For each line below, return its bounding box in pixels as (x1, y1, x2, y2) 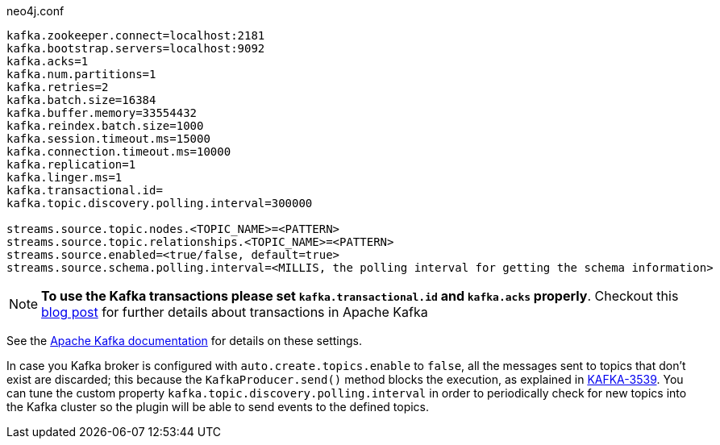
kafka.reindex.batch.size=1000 (6, 119, 204, 132)
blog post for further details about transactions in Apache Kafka (41, 304, 428, 320)
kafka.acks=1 (6, 55, 89, 68)
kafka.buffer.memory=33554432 (6, 106, 198, 119)
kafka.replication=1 (6, 158, 136, 171)
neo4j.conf (6, 4, 65, 18)
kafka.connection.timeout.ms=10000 (6, 145, 231, 158)
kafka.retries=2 (6, 81, 109, 94)
